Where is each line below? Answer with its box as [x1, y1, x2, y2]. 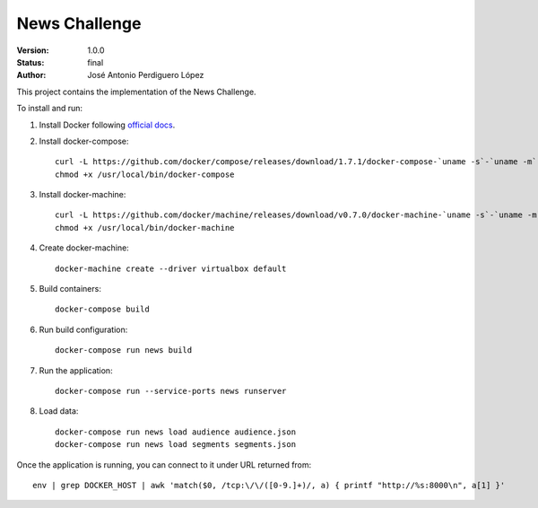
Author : [16, 70, 47, 81]
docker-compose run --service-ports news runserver [55, 386, 287, 396]
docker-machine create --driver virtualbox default [55, 263, 287, 274]
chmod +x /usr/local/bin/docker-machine [55, 223, 235, 232]
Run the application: [39, 364, 113, 376]
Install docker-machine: [39, 189, 126, 200]
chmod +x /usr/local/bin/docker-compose [55, 169, 235, 180]
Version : [16, 45, 49, 56]
